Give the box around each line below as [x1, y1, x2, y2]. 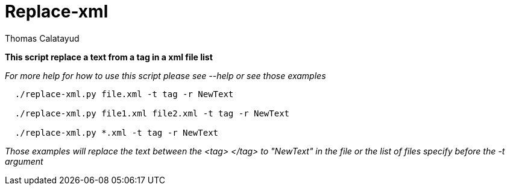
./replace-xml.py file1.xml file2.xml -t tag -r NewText [14, 108, 290, 118]
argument [5, 156, 43, 166]
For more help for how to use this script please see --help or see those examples [5, 70, 326, 81]
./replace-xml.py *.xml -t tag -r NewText [14, 127, 219, 138]
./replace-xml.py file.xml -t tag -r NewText [14, 89, 234, 99]
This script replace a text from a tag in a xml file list [5, 51, 213, 62]
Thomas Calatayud [5, 33, 80, 43]
